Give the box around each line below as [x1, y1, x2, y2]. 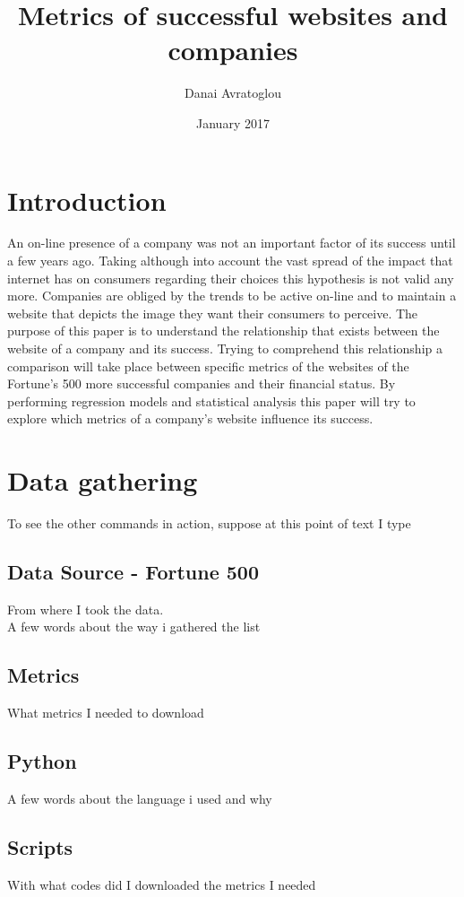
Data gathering [7, 462, 198, 499]
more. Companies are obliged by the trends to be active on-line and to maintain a [7, 286, 457, 305]
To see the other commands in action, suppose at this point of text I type [7, 514, 411, 533]
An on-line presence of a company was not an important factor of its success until [7, 233, 456, 252]
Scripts [7, 833, 73, 861]
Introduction [7, 181, 167, 218]
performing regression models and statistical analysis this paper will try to [7, 391, 416, 410]
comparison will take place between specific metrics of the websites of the [7, 356, 409, 375]
